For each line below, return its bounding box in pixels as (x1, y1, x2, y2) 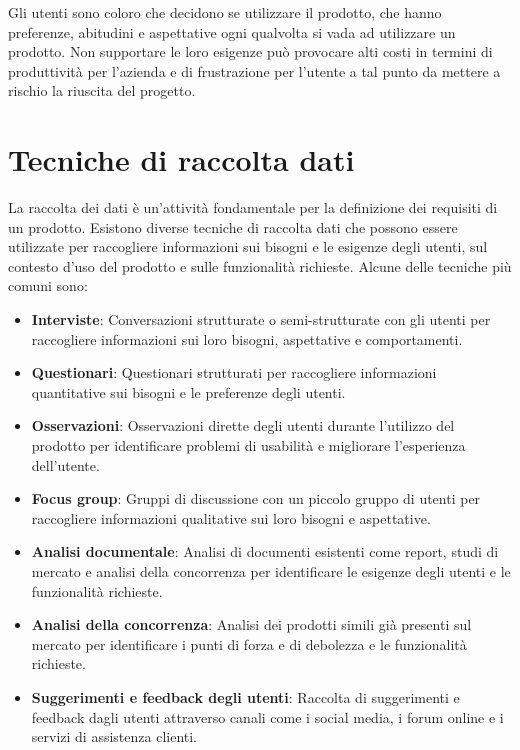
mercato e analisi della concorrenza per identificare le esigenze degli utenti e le (31, 561, 511, 581)
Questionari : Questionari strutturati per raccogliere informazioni (31, 362, 437, 383)
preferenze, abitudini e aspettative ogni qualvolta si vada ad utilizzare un (8, 21, 456, 42)
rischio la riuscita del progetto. (8, 80, 196, 101)
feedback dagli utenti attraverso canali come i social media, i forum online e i (31, 706, 504, 727)
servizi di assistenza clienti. (31, 726, 198, 747)
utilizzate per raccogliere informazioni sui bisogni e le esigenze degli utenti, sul (8, 236, 488, 257)
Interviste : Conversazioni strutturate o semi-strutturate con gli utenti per (31, 309, 491, 330)
